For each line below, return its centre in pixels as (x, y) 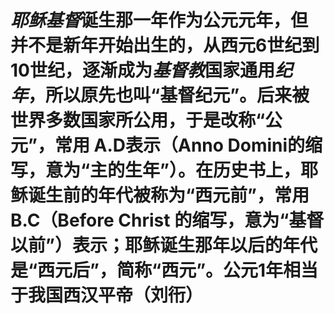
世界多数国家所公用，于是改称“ (138, 120)
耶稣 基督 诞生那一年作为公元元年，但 (159, 20)
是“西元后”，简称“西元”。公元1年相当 (164, 270)
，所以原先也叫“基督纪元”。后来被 (169, 95)
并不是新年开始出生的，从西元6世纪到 (165, 45)
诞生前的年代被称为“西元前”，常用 (169, 195)
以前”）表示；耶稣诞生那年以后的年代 (164, 245)
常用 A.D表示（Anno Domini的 (180, 145)
